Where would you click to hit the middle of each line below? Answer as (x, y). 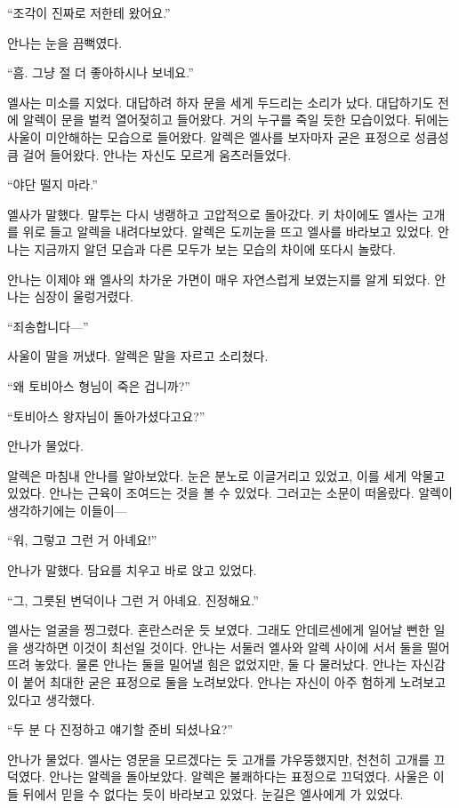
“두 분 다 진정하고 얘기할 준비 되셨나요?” (120, 729)
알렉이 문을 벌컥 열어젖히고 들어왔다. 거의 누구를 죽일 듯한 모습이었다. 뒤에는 (236, 120)
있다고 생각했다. (51, 699)
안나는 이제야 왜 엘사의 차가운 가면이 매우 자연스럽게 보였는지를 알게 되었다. (219, 279)
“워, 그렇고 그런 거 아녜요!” (82, 540)
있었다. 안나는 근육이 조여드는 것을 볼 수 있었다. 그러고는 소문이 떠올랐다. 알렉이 (230, 493)
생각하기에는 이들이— (67, 510)
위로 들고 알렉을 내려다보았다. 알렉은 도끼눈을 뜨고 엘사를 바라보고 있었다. (228, 232)
